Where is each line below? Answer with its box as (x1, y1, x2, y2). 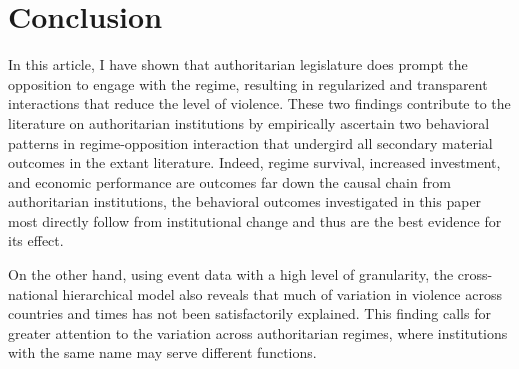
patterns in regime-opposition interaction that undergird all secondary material (8, 132, 493, 153)
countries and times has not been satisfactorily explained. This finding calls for (8, 303, 491, 324)
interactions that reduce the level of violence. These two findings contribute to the (8, 93, 511, 114)
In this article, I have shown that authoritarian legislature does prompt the (8, 54, 468, 75)
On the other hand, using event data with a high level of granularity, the (8, 264, 454, 285)
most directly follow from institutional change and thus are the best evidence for (8, 210, 502, 231)
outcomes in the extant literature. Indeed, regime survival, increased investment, (8, 152, 501, 173)
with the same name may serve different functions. (8, 342, 317, 363)
